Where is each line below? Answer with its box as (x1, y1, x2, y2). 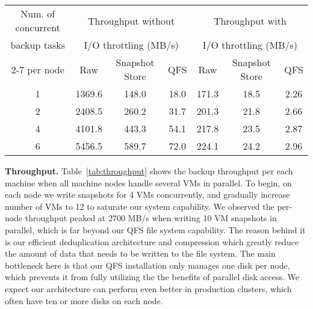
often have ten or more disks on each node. (5, 294, 163, 307)
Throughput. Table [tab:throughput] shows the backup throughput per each (5, 165, 293, 177)
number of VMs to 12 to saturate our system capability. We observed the (5, 200, 274, 212)
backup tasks (10, 38, 65, 52)
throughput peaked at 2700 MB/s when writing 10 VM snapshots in (25, 212, 277, 224)
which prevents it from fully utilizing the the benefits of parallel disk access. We (5, 271, 299, 283)
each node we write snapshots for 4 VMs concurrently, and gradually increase (5, 188, 290, 201)
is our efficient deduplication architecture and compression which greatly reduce (5, 235, 299, 248)
